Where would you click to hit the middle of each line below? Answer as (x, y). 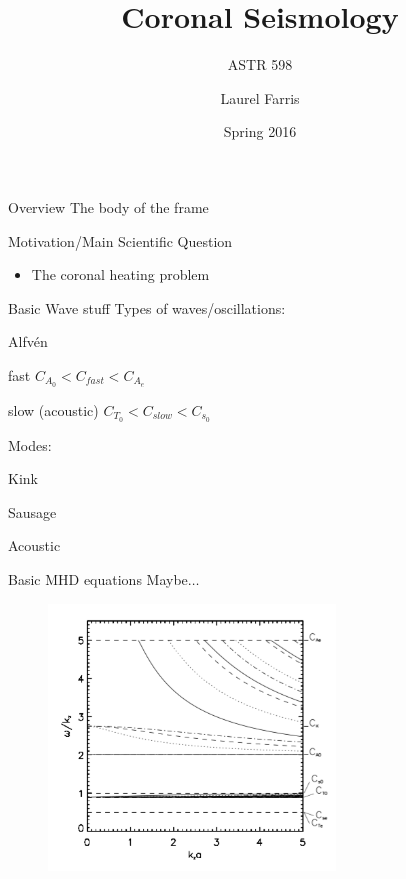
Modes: (30, 444)
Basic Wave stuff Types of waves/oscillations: (147, 307)
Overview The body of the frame (108, 206)
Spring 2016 (260, 131)
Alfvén (28, 341)
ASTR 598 (260, 64)
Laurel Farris (260, 97)
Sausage (32, 511)
